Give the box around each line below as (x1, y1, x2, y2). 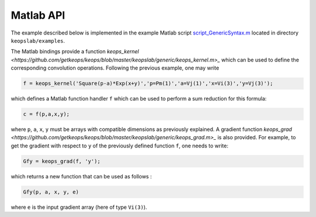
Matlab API (11, 9, 66, 22)
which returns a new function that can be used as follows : (11, 173, 152, 180)
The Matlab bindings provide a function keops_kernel (11, 48, 139, 55)
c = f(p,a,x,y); (23, 111, 70, 118)
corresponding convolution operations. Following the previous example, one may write (11, 64, 219, 71)
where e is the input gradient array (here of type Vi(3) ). (11, 204, 147, 211)
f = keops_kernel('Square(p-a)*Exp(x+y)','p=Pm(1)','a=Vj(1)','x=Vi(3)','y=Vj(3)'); (23, 80, 273, 87)
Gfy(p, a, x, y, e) (23, 188, 79, 195)
